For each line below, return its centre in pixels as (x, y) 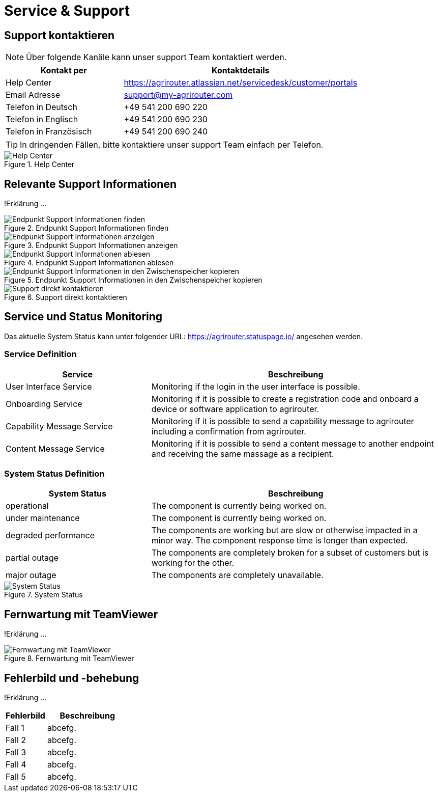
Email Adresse (33, 95)
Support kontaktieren (60, 35)
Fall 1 (15, 728)
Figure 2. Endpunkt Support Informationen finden (86, 228)
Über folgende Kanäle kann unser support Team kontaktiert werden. (156, 57)
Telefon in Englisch (42, 119)
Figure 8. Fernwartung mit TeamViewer (69, 658)
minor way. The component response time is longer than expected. (280, 541)
